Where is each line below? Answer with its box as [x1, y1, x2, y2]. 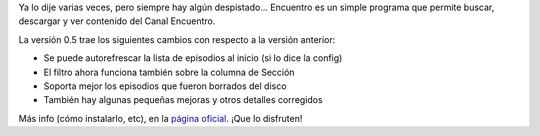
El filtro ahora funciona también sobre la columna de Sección [43, 66, 295, 78]
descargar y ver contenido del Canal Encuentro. [18, 15, 216, 27]
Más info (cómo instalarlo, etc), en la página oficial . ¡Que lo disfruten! [18, 112, 303, 124]
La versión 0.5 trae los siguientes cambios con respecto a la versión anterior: [18, 33, 336, 45]
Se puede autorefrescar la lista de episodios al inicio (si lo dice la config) [43, 52, 343, 64]
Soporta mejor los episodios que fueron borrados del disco [43, 80, 287, 92]
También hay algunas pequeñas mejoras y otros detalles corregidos [43, 94, 324, 106]
